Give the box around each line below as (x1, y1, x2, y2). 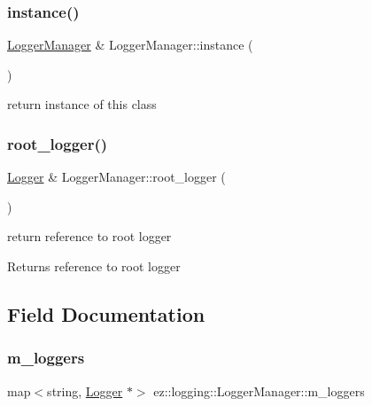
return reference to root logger (7, 227, 172, 246)
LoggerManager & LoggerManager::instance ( (7, 35, 253, 54)
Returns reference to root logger (7, 257, 181, 275)
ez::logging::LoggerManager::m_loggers (153, 381, 365, 400)
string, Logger (47, 381, 123, 400)
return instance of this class (7, 95, 157, 113)
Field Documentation (7, 300, 205, 327)
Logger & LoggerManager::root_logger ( (7, 168, 226, 186)
